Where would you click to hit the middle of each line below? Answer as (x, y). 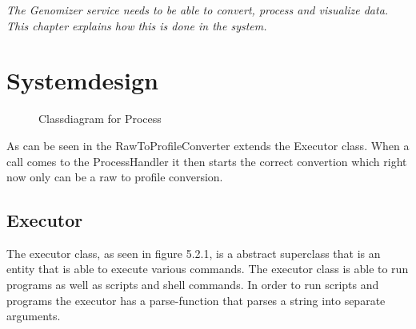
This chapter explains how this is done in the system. (137, 25)
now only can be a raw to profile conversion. (115, 177)
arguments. (34, 316)
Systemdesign (82, 80)
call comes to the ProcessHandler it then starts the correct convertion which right (207, 161)
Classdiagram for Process (100, 119)
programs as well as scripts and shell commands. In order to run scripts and (193, 285)
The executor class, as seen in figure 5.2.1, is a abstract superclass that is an (194, 253)
